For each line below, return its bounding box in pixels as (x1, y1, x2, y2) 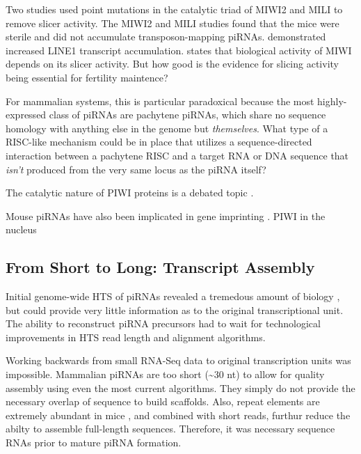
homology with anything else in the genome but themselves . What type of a (6, 120, 328, 135)
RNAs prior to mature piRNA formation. (6, 435, 182, 450)
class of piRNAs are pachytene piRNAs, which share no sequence (49, 107, 326, 122)
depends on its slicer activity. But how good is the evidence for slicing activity (6, 56, 339, 71)
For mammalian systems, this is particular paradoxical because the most (6, 93, 314, 108)
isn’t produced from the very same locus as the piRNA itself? (6, 162, 266, 176)
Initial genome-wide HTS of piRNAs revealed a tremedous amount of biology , (6, 289, 340, 304)
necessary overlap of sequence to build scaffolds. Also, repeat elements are (6, 394, 320, 409)
